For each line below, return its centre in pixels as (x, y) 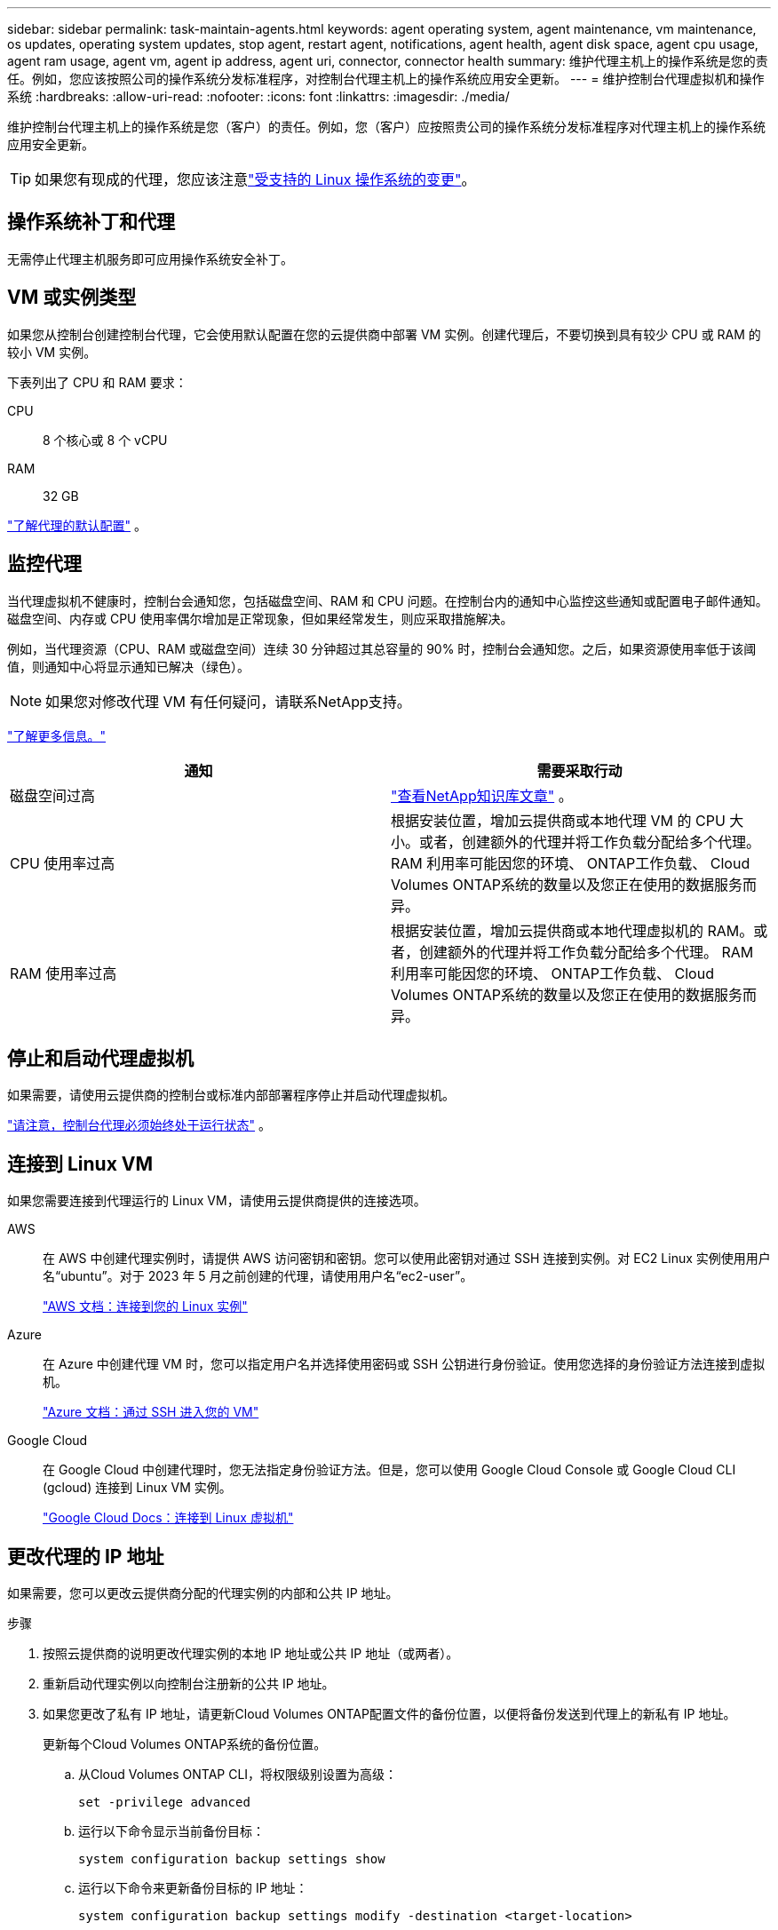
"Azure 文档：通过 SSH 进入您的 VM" (151, 1412)
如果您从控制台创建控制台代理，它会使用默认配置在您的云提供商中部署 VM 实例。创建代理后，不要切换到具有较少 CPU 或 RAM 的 (384, 334)
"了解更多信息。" (57, 735)
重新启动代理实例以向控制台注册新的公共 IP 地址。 (189, 1684)
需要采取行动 (580, 770)
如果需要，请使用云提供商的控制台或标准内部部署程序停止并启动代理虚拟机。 (231, 1095)
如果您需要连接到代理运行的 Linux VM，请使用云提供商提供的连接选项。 (217, 1201)
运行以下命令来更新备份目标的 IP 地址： (193, 1888)
